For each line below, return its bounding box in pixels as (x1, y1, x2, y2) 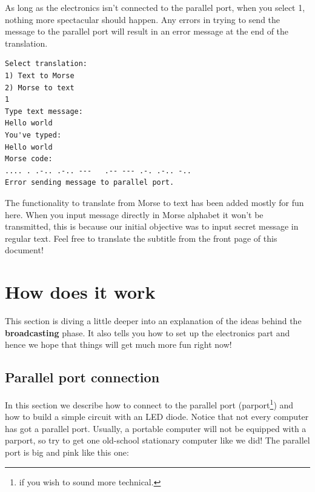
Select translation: (5, 59, 88, 68)
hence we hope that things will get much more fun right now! (5, 338, 232, 351)
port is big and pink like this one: (5, 446, 129, 459)
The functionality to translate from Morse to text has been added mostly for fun (5, 196, 304, 208)
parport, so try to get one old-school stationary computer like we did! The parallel (5, 434, 310, 447)
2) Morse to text (5, 83, 75, 92)
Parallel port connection (5, 368, 160, 387)
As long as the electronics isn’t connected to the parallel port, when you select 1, (5, 1, 305, 13)
